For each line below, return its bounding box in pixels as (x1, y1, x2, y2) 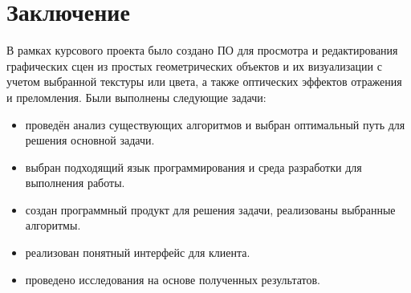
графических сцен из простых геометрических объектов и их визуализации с (6, 57, 382, 74)
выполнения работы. (25, 174, 125, 191)
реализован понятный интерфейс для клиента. (25, 244, 250, 261)
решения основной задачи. (25, 132, 155, 149)
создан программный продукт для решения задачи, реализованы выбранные (25, 201, 396, 218)
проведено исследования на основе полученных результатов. (25, 271, 320, 287)
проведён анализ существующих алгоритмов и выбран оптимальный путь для (25, 116, 405, 132)
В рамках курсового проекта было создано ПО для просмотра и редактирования (6, 42, 398, 59)
